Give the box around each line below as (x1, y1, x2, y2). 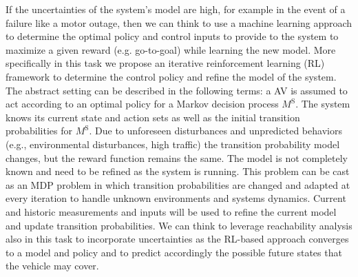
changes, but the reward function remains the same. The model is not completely (6, 150, 348, 165)
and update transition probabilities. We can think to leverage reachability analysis (6, 218, 352, 232)
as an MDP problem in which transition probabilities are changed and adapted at (6, 177, 350, 192)
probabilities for (6, 123, 73, 138)
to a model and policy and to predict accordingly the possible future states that (6, 245, 342, 259)
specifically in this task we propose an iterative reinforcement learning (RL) (6, 56, 325, 70)
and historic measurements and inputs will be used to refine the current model (6, 204, 337, 218)
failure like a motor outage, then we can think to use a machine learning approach (6, 15, 352, 30)
